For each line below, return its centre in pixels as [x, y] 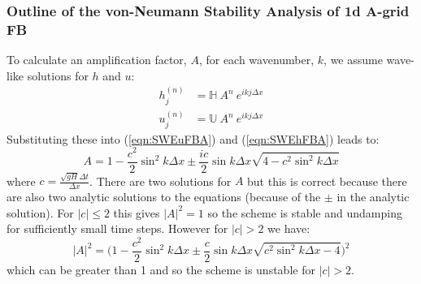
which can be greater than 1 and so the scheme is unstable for [161, 270]
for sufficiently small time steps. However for [117, 228]
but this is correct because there [327, 181]
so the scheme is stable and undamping [305, 212]
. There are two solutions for [161, 181]
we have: [289, 228]
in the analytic [373, 197]
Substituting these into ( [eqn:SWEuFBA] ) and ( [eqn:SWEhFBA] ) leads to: [193, 138]
